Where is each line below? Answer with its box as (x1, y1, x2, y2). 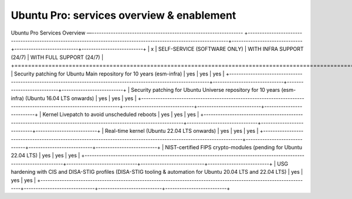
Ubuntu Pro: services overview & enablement (11, 9, 236, 22)
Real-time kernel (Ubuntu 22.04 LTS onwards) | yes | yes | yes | (104, 128, 259, 135)
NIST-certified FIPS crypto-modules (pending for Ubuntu (165, 144, 302, 151)
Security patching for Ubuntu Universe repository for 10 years (131, 87, 280, 94)
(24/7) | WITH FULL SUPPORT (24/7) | (11, 53, 104, 61)
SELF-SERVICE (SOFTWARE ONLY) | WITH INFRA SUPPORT (158, 46, 304, 53)
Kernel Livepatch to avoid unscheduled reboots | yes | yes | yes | (42, 111, 199, 118)
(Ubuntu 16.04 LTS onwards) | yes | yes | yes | (25, 94, 137, 102)
